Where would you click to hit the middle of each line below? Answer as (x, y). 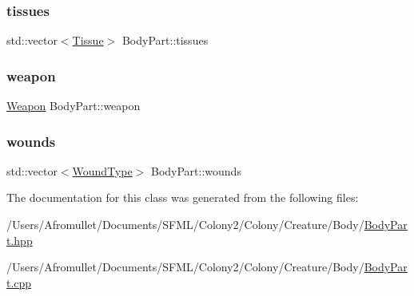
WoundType (102, 170)
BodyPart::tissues (165, 40)
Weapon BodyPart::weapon (74, 106)
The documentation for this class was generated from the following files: (183, 197)
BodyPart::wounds (196, 170)
